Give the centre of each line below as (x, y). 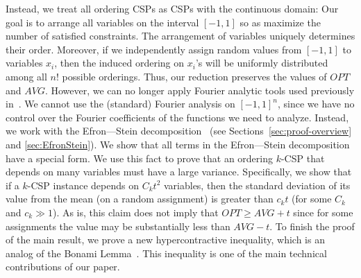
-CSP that (303, 158)
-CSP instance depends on (83, 185)
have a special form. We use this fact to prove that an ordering (139, 158)
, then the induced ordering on (119, 63)
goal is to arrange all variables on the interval (102, 22)
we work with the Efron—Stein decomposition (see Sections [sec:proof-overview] (179, 131)
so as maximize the (280, 22)
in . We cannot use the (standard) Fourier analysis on (120, 104)
